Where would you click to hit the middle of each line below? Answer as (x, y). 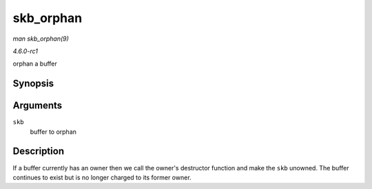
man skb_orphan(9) (41, 39)
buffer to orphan (53, 132)
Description (39, 151)
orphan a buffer (35, 64)
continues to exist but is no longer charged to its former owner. (102, 177)
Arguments (38, 106)
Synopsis (33, 84)
